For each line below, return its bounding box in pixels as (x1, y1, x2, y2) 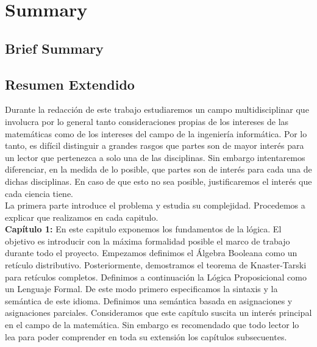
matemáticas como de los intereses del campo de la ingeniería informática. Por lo (5, 127, 307, 140)
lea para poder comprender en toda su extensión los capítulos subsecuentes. (5, 330, 287, 343)
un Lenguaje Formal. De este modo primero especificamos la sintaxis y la (5, 282, 278, 295)
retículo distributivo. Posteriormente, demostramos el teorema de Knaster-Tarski (5, 259, 307, 271)
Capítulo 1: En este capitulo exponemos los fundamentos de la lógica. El (5, 223, 282, 235)
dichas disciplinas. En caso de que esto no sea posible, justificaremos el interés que (5, 174, 312, 187)
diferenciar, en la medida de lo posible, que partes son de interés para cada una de (5, 163, 312, 176)
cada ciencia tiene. (5, 187, 73, 199)
